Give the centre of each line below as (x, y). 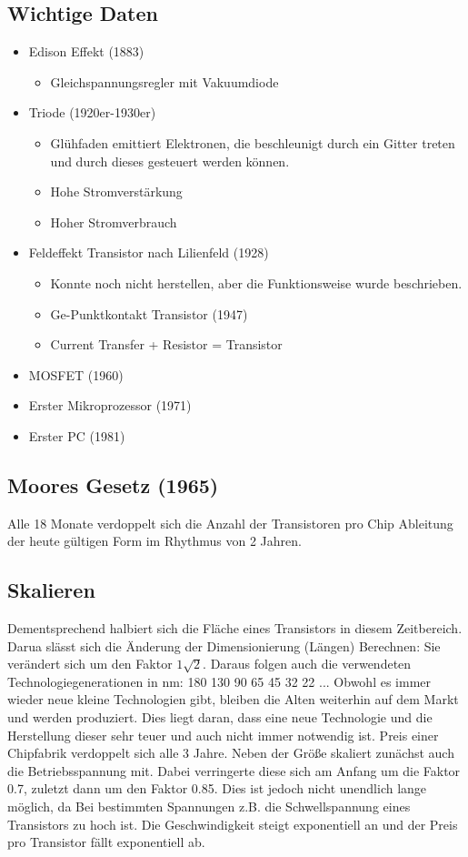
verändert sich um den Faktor (90, 664)
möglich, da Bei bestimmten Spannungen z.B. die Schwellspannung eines (209, 807)
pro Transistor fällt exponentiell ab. (106, 842)
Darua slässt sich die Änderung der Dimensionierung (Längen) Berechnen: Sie (224, 645)
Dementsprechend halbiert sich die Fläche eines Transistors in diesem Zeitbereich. (235, 628)
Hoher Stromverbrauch (114, 222)
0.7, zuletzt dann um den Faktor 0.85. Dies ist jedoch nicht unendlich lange (217, 788)
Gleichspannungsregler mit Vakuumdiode (164, 81)
